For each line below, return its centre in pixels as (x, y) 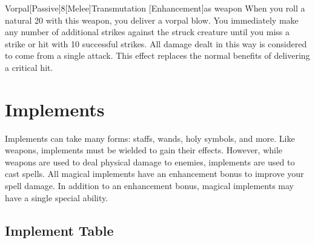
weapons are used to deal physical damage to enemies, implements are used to (150, 161)
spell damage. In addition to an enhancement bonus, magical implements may (149, 186)
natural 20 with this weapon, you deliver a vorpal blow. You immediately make (152, 20)
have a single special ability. (57, 197)
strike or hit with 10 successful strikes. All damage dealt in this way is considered (156, 43)
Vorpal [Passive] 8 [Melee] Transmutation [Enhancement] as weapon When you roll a (155, 8)
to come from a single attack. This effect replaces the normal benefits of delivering (157, 55)
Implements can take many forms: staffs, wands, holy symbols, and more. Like (150, 138)
